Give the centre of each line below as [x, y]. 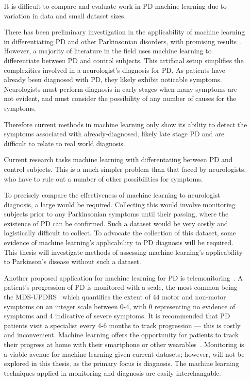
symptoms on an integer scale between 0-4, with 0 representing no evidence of [120, 306]
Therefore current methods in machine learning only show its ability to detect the [125, 124]
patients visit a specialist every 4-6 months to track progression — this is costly [122, 325]
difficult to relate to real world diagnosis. [65, 143]
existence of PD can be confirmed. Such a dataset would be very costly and [116, 223]
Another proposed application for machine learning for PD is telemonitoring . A [124, 277]
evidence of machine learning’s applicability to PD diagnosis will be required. [119, 242]
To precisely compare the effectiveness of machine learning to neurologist [112, 195]
